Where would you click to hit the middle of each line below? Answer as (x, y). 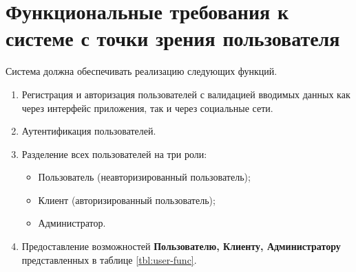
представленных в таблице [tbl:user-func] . (109, 259)
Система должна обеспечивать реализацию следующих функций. (142, 71)
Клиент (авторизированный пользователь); (127, 200)
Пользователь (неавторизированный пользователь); (144, 177)
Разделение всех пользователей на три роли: (114, 154)
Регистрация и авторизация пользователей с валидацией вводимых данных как (186, 94)
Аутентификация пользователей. (89, 131)
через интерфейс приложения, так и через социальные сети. (147, 107)
